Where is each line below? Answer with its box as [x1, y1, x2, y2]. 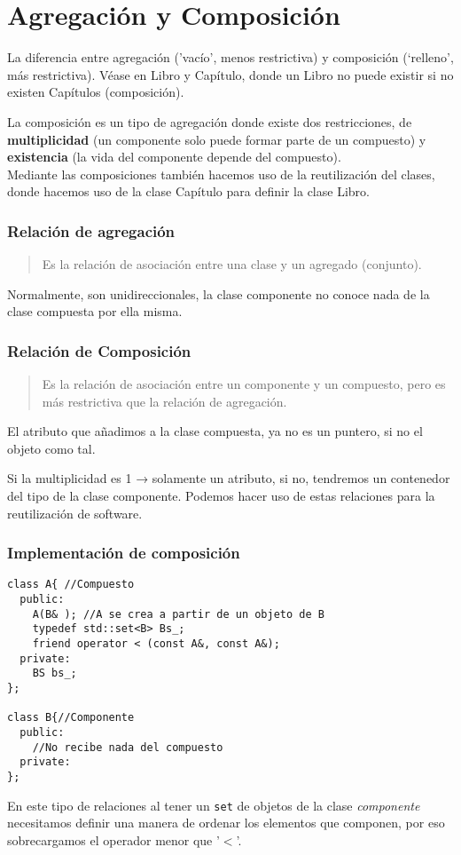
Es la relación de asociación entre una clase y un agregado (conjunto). [42, 255, 422, 273]
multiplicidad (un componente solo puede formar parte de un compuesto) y [7, 130, 426, 148]
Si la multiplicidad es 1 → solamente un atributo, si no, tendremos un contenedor [7, 469, 450, 487]
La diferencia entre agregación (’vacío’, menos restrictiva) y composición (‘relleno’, [7, 48, 454, 67]
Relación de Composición [7, 339, 191, 361]
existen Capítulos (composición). [7, 83, 184, 101]
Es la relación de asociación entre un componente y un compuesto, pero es [42, 375, 446, 393]
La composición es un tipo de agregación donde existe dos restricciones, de [7, 112, 412, 131]
